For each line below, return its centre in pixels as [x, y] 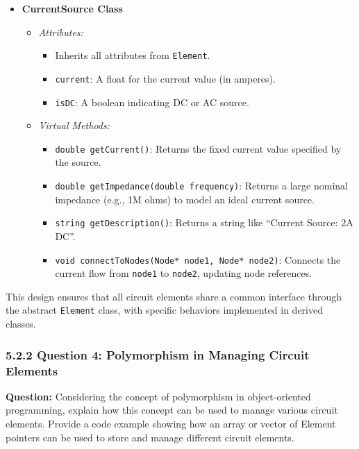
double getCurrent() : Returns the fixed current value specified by [198, 148]
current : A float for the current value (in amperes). [165, 78]
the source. [78, 162]
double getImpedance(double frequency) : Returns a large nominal [201, 185]
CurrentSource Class [72, 8]
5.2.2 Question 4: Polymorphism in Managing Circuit [158, 354]
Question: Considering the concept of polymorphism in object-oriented [158, 396]
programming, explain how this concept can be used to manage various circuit [172, 410]
